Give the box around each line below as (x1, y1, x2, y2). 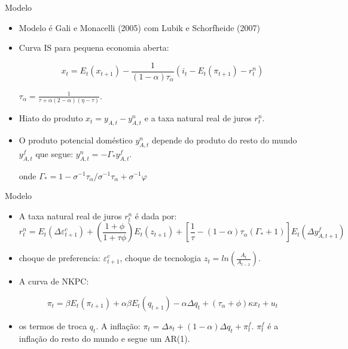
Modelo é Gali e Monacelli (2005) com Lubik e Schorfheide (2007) (19, 21, 261, 33)
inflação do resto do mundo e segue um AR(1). (19, 332, 190, 344)
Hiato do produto (19, 112, 83, 124)
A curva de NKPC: (19, 275, 89, 287)
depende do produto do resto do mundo (151, 133, 297, 146)
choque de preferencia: (19, 252, 100, 264)
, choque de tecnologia (120, 252, 202, 264)
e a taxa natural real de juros (144, 112, 252, 124)
